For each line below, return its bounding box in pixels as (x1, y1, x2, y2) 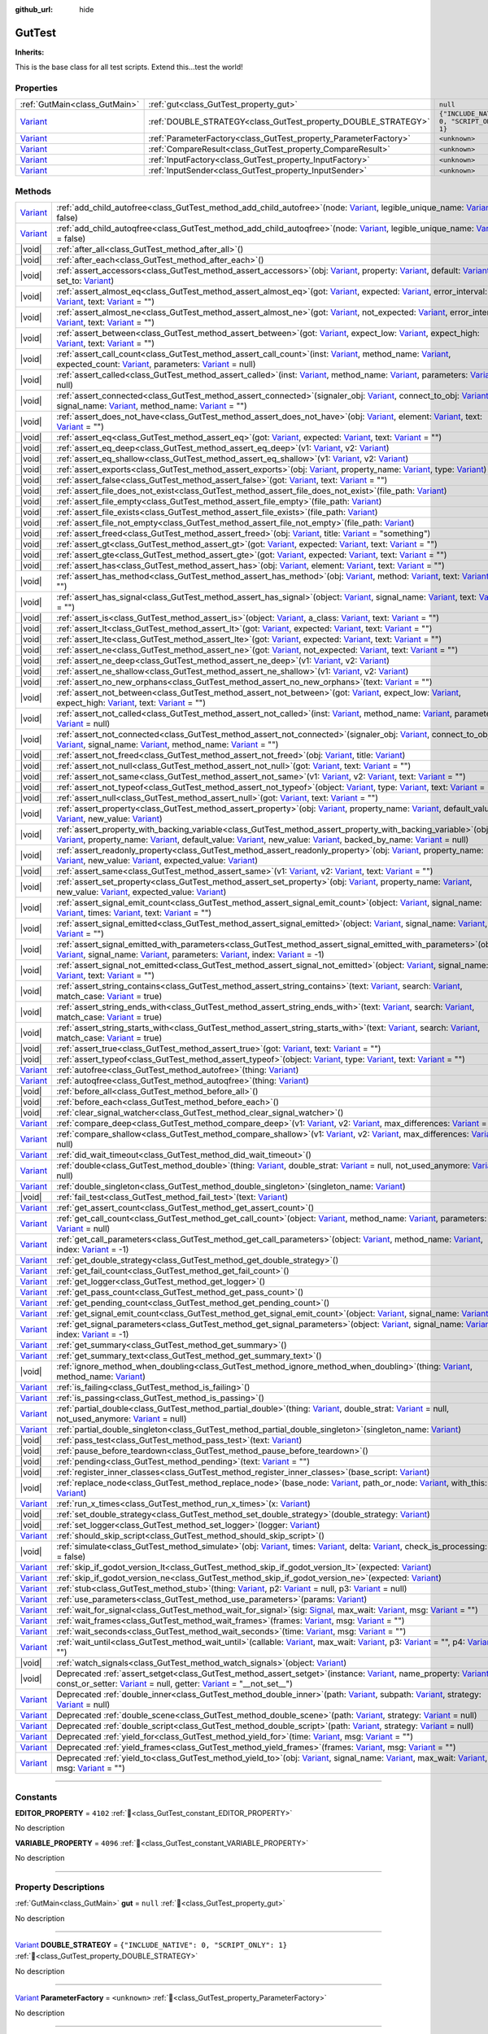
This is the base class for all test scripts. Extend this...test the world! (15, 62, 243, 72)
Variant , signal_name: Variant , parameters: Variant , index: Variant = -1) (56, 949, 325, 960)
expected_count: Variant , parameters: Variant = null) (56, 359, 256, 370)
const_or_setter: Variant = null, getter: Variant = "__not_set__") (56, 1678, 293, 1690)
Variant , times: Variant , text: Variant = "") (56, 907, 211, 919)
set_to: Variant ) (56, 275, 115, 286)
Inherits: (15, 47, 45, 57)
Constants (15, 1791, 58, 1802)
